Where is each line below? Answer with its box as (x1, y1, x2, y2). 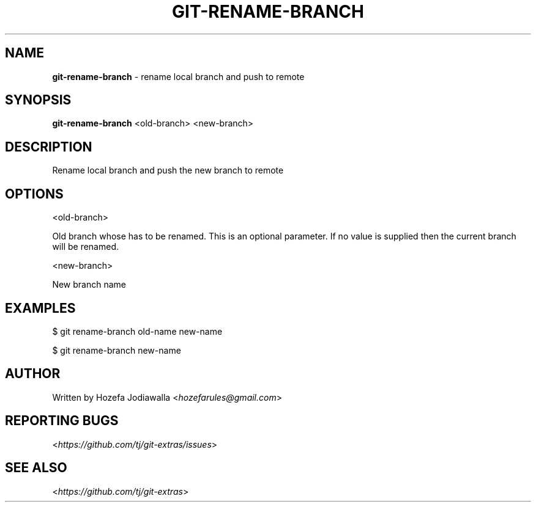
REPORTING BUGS (5, 413, 119, 429)
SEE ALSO (5, 460, 67, 476)
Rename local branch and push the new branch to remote (52, 165, 284, 176)
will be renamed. (52, 241, 119, 252)
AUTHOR (5, 366, 61, 382)
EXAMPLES (5, 300, 76, 316)
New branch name (52, 279, 126, 290)
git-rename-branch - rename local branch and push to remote (52, 71, 305, 82)
